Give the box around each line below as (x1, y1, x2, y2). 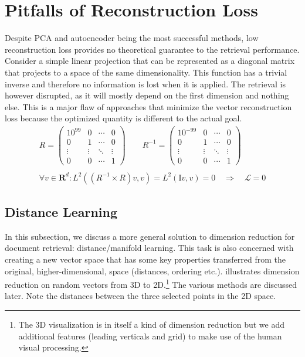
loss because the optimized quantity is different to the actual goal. (5, 112, 242, 124)
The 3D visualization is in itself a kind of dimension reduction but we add (18, 318, 285, 331)
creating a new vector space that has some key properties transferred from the (5, 253, 286, 266)
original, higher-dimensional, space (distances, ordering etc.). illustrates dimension (5, 264, 300, 277)
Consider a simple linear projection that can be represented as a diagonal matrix (5, 55, 295, 67)
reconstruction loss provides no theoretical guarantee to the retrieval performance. (5, 43, 300, 55)
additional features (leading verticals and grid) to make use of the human (18, 329, 282, 342)
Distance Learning (5, 203, 118, 221)
